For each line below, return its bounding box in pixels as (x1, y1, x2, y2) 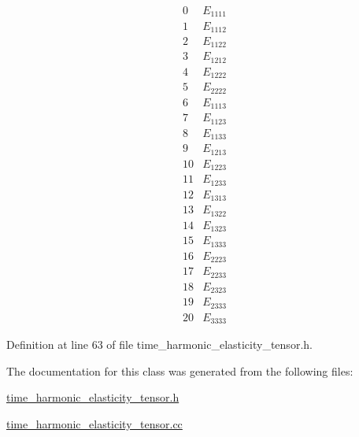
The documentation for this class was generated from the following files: (6, 362, 353, 379)
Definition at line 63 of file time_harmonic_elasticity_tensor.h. (6, 336, 313, 353)
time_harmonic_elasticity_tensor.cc (6, 415, 183, 431)
